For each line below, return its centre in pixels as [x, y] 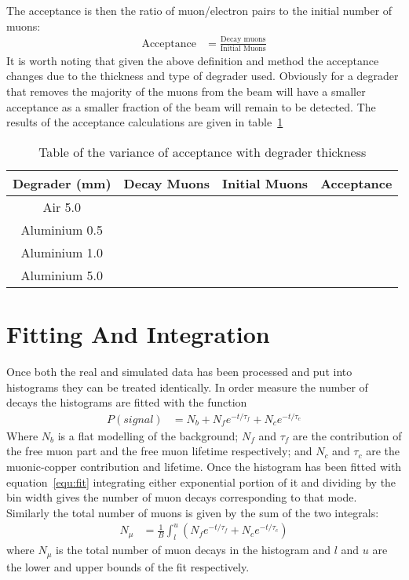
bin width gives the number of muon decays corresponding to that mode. [182, 497]
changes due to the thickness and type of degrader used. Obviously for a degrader [203, 76]
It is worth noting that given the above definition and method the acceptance [193, 60]
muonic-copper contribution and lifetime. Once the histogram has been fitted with [204, 467]
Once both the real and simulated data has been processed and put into [179, 371]
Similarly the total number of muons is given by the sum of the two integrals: [193, 512]
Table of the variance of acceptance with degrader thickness [203, 151]
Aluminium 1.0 [62, 252]
